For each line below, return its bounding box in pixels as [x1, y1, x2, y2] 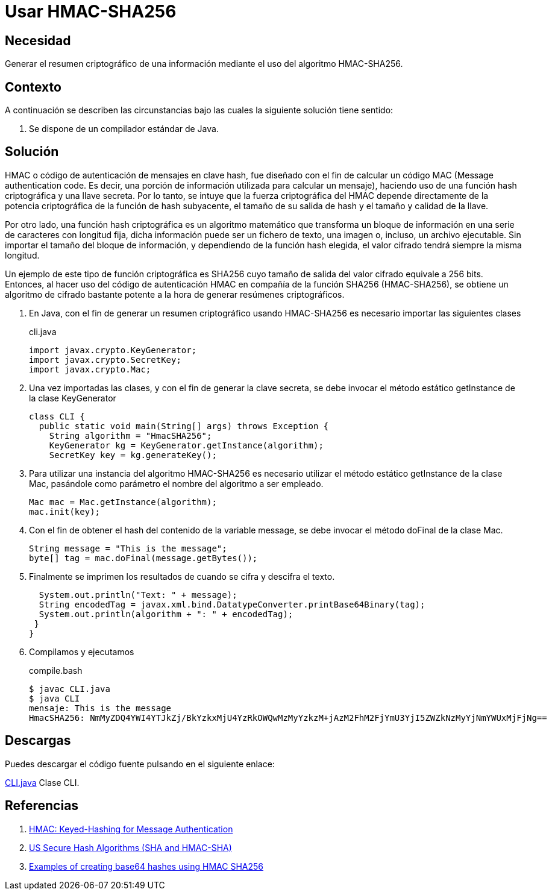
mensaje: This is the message [29, 703, 172, 713]
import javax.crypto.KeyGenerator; [29, 345, 197, 355]
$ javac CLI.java [29, 683, 110, 694]
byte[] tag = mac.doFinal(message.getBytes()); [29, 553, 258, 563]
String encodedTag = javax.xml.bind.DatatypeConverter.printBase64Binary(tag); [39, 599, 425, 609]
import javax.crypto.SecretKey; [29, 354, 181, 365]
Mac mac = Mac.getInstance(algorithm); [29, 497, 217, 507]
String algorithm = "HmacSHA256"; [49, 430, 212, 441]
